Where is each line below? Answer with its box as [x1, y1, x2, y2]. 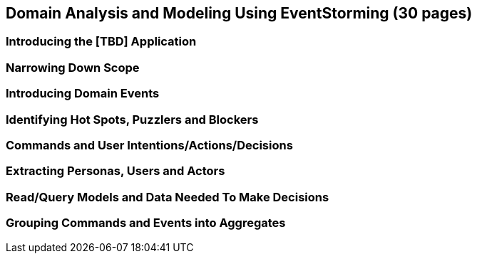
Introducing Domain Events [6, 86, 160, 101]
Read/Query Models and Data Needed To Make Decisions [6, 189, 329, 204]
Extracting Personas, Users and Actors [6, 164, 225, 179]
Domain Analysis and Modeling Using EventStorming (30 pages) [6, 4, 473, 22]
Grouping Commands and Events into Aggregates [6, 216, 286, 231]
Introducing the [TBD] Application [6, 34, 197, 49]
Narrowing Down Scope [6, 60, 140, 75]
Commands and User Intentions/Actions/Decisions [6, 137, 293, 152]
